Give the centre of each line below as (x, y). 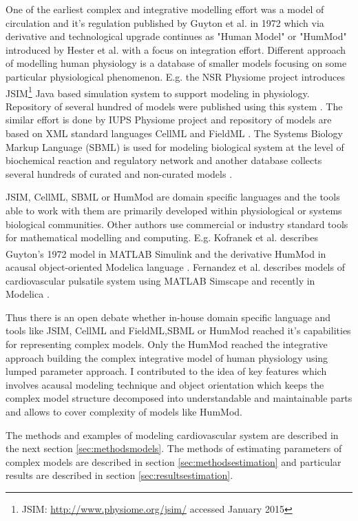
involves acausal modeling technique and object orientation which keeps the (165, 384)
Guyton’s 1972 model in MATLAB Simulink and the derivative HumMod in (166, 253)
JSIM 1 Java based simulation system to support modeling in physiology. (158, 92)
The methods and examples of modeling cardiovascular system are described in (172, 435)
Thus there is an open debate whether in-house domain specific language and (168, 317)
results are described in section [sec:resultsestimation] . (119, 475)
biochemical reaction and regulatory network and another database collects (164, 160)
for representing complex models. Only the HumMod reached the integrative (167, 344)
